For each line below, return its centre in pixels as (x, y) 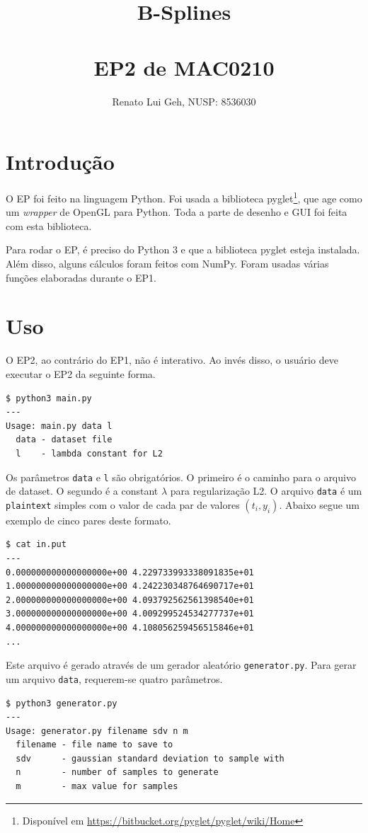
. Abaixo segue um (320, 504)
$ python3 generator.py (62, 703)
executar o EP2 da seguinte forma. (81, 373)
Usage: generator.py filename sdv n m (97, 731)
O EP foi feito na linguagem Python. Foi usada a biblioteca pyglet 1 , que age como (184, 197)
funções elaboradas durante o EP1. (81, 277)
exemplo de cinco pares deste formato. (88, 520)
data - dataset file (64, 440)
